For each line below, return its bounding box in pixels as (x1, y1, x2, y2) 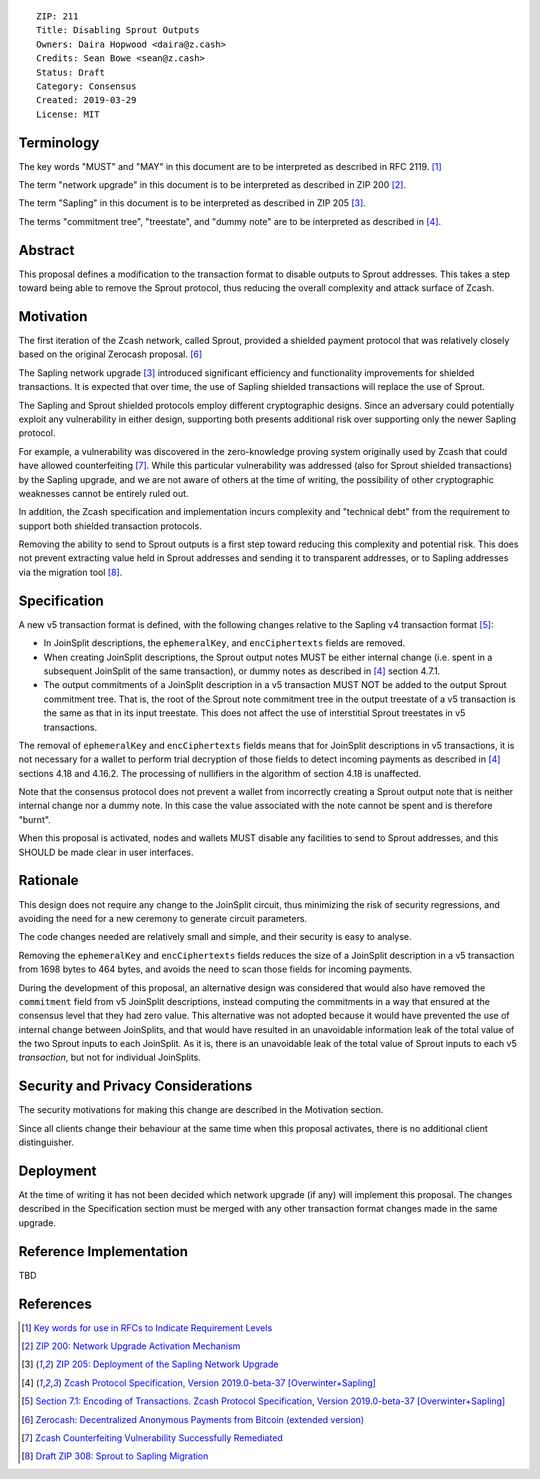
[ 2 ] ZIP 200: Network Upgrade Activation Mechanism (21, 1340, 241, 1352)
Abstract (18, 241, 75, 259)
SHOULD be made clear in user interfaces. (18, 846, 194, 858)
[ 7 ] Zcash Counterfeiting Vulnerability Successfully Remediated (21, 1431, 284, 1444)
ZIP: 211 (36, 11, 79, 22)
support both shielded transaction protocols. (18, 520, 202, 532)
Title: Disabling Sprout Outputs (36, 25, 200, 36)
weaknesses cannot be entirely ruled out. (18, 487, 189, 499)
